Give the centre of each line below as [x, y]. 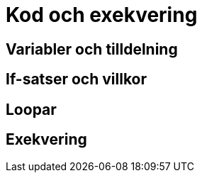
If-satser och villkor [77, 79]
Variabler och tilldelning [92, 49]
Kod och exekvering [102, 15]
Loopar [31, 109]
